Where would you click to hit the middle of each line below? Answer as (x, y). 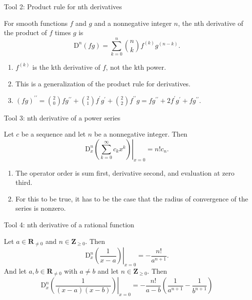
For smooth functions (36, 23)
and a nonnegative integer (133, 23)
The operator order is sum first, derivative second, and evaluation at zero (125, 172)
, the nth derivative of (210, 23)
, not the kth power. (136, 67)
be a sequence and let (53, 134)
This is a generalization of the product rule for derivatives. (103, 83)
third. (24, 182)
